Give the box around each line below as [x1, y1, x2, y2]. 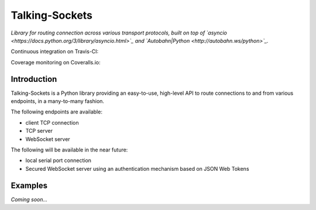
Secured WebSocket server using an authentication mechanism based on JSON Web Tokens [25, 165, 249, 172]
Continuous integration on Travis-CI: [11, 48, 99, 55]
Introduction [11, 74, 57, 84]
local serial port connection [25, 157, 92, 164]
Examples [11, 180, 48, 190]
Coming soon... [11, 196, 48, 203]
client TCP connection [25, 119, 79, 126]
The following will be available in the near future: [11, 146, 128, 153]
